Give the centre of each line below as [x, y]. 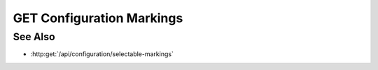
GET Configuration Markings [98, 18]
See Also [34, 37]
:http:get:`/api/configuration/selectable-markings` [102, 54]
